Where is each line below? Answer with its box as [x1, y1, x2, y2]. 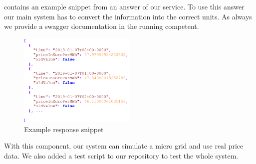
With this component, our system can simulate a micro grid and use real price [4, 141, 244, 151]
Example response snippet [24, 124, 104, 134]
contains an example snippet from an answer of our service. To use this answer [4, 1, 245, 11]
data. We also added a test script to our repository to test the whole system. [4, 150, 239, 161]
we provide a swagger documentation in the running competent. [4, 21, 199, 31]
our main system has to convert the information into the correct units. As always [4, 11, 252, 21]
